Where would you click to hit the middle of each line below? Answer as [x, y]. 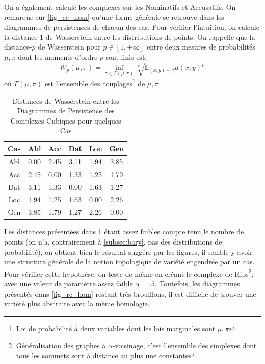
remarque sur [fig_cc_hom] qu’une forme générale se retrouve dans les [114, 17]
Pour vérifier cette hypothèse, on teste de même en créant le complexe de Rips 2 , [129, 273]
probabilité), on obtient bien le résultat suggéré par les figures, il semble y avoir [128, 251]
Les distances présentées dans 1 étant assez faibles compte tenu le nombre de [124, 232]
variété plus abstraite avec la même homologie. [77, 304]
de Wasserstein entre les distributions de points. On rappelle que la [150, 37]
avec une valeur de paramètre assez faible [69, 283]
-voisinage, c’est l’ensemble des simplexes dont [184, 345]
